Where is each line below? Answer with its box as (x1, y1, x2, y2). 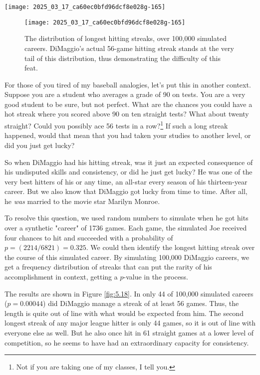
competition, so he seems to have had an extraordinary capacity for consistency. (4, 337, 249, 347)
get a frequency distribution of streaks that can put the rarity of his (4, 261, 212, 272)
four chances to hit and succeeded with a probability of (4, 232, 173, 242)
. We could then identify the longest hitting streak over (86, 242, 255, 252)
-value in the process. (123, 271, 188, 282)
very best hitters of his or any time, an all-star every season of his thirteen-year (4, 176, 248, 186)
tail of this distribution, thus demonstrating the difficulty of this (24, 52, 221, 63)
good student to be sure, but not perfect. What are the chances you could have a (4, 98, 253, 109)
